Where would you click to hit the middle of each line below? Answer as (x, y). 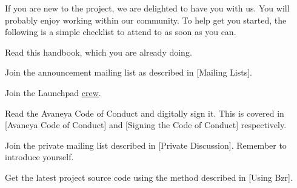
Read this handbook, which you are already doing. (98, 52)
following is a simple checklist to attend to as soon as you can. (121, 32)
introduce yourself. (39, 157)
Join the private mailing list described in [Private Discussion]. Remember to (146, 145)
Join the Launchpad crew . (53, 92)
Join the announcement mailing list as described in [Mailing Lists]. (129, 72)
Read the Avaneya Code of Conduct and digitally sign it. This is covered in (145, 113)
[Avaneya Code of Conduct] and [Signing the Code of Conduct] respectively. (146, 125)
